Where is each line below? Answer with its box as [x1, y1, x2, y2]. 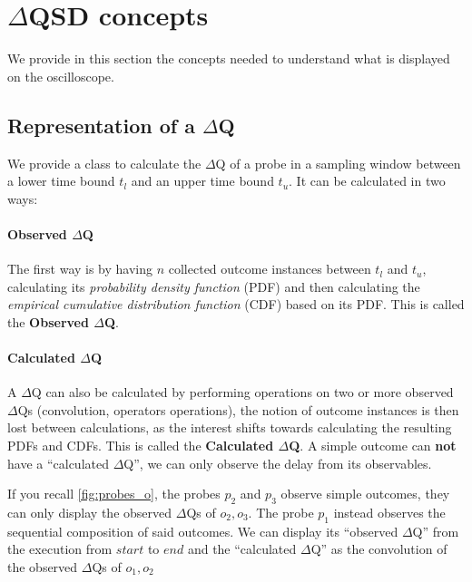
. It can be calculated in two [289, 171, 446, 190]
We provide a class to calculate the [7, 153, 202, 172]
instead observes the [333, 503, 446, 522]
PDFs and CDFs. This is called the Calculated [7, 436, 274, 455]
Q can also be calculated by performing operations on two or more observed [31, 383, 454, 402]
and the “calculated [187, 539, 297, 558]
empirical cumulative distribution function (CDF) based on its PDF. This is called [7, 295, 465, 314]
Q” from [412, 521, 459, 540]
